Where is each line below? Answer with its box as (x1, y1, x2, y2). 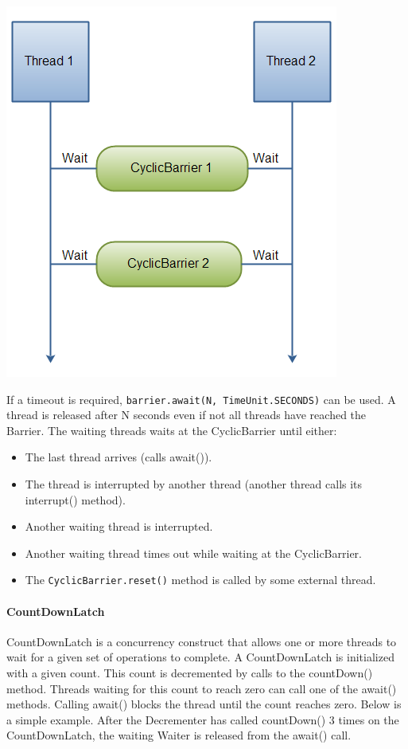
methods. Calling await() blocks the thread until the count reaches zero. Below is (6, 696, 402, 712)
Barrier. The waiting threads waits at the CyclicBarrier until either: (6, 422, 337, 438)
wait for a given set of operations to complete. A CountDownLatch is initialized (6, 649, 394, 665)
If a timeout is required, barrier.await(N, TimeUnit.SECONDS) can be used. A (6, 390, 396, 407)
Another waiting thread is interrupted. (25, 518, 213, 535)
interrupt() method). (25, 491, 126, 508)
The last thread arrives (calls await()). (25, 449, 212, 465)
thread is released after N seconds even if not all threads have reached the (6, 406, 367, 423)
